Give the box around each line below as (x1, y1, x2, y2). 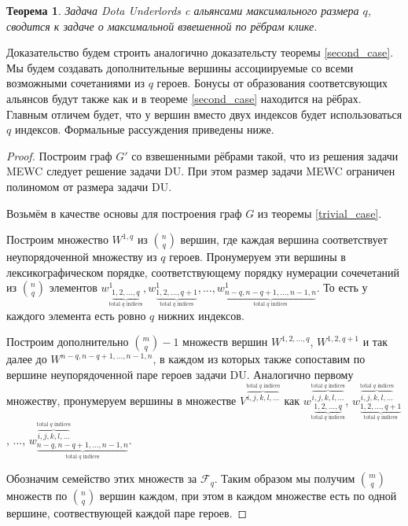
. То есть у (316, 279, 368, 296)
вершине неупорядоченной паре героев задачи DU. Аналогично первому (6, 366, 354, 382)
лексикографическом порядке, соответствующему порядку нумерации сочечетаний (6, 263, 400, 280)
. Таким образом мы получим (214, 470, 355, 487)
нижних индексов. (157, 307, 244, 323)
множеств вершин (182, 333, 268, 350)
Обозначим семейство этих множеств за (6, 470, 197, 487)
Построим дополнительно (6, 333, 129, 350)
